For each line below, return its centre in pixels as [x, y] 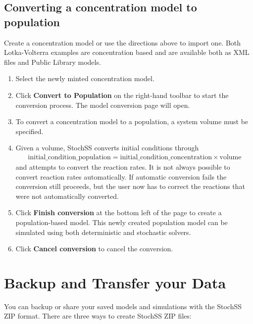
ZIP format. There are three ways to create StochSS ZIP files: [98, 316]
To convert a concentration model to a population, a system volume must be [132, 121]
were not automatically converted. [67, 196]
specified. [29, 131]
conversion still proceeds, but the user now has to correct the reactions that [130, 186]
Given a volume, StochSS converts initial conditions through [107, 148]
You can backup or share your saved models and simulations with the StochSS [123, 306]
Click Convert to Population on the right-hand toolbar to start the [122, 95]
